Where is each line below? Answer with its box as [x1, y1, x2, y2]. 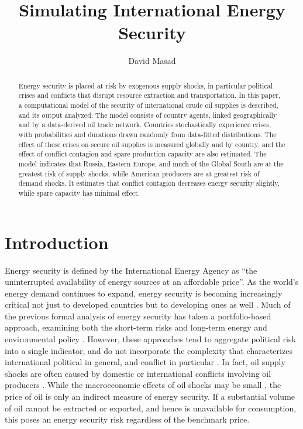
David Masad [128, 55, 176, 67]
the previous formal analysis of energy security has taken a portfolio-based [5, 309, 271, 322]
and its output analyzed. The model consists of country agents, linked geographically [18, 110, 277, 120]
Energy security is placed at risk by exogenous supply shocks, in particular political [18, 80, 273, 90]
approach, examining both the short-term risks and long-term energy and [5, 321, 267, 333]
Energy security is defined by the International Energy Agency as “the [5, 264, 257, 276]
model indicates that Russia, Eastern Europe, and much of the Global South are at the [18, 158, 284, 168]
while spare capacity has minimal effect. [18, 188, 140, 198]
